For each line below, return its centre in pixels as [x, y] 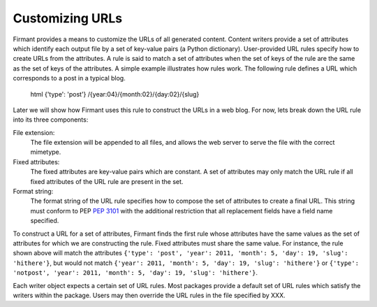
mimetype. [46, 152]
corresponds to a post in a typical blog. [69, 78]
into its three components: [51, 120]
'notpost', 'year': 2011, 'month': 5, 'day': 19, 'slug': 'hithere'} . [135, 273]
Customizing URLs [67, 18]
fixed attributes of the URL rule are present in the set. [107, 181]
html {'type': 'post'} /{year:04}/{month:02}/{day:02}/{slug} [115, 94]
